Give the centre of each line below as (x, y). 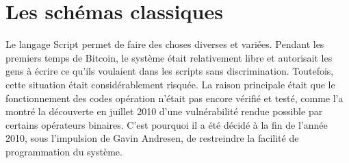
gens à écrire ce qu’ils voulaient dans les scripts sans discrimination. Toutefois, (170, 71)
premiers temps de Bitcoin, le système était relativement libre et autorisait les (169, 57)
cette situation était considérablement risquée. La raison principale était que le (170, 84)
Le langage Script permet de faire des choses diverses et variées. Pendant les (165, 44)
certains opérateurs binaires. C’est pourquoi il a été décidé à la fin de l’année (167, 124)
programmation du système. (64, 151)
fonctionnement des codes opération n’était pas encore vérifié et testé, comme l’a (174, 98)
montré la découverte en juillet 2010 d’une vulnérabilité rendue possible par (164, 111)
